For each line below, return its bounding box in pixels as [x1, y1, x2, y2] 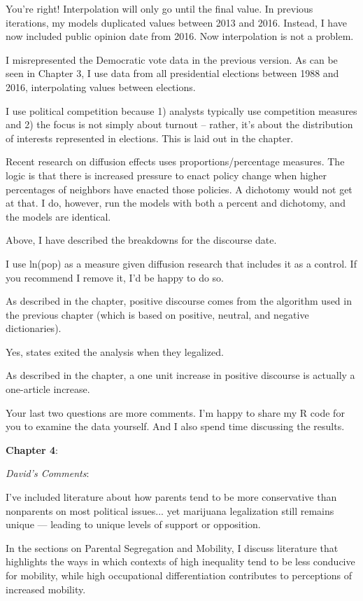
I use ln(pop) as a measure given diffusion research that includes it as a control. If [6, 256, 357, 270]
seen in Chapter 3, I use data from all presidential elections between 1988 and [6, 66, 339, 81]
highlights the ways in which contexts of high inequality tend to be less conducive [6, 554, 355, 569]
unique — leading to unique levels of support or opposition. [6, 517, 261, 532]
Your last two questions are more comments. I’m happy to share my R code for [6, 405, 345, 420]
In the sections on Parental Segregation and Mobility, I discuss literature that [6, 540, 339, 555]
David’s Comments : [6, 466, 90, 481]
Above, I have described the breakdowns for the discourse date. [6, 233, 277, 247]
